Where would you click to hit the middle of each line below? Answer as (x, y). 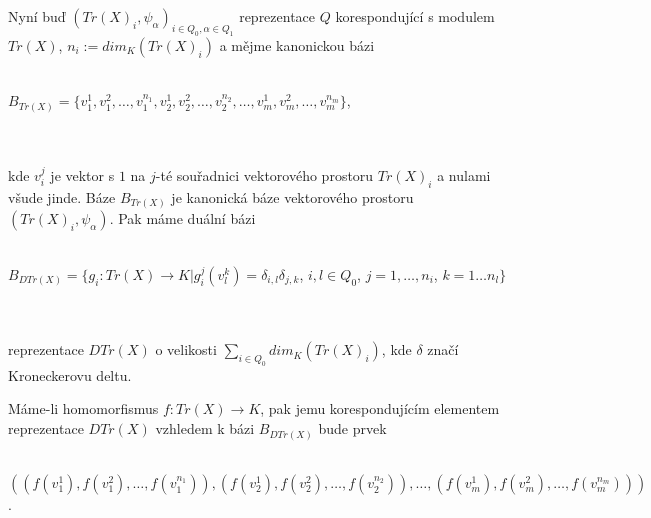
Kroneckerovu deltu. (70, 374)
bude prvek (352, 428)
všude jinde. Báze (62, 196)
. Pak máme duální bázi (182, 218)
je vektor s (82, 175)
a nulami (464, 175)
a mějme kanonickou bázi (297, 44)
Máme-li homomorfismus (83, 408)
